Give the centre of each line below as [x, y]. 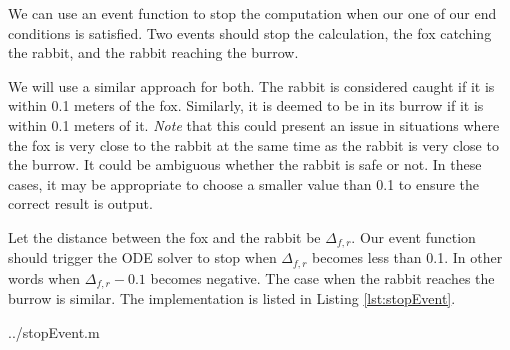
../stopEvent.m [54, 331]
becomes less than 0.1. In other [407, 257]
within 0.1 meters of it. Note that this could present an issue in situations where [254, 124]
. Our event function [413, 236]
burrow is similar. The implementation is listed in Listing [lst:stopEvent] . [232, 298]
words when [44, 277]
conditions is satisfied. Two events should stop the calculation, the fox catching [250, 32]
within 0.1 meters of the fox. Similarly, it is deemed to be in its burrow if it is [246, 105]
